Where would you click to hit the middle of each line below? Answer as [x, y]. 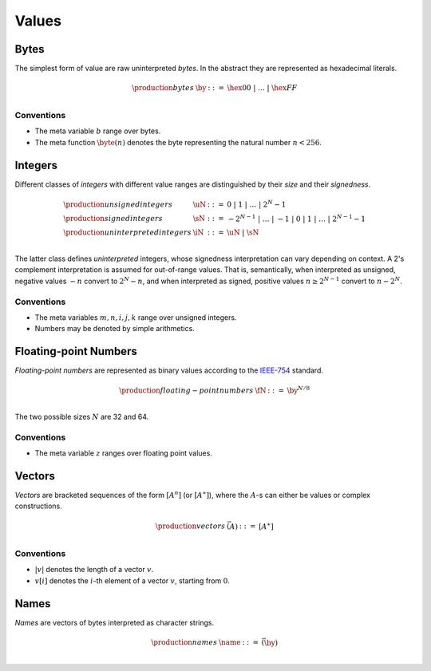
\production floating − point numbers [187, 391]
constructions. [39, 506]
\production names [184, 643]
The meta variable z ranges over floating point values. [124, 453]
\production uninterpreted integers [127, 233]
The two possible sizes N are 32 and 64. [82, 416]
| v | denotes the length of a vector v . [94, 570]
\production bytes [163, 88]
